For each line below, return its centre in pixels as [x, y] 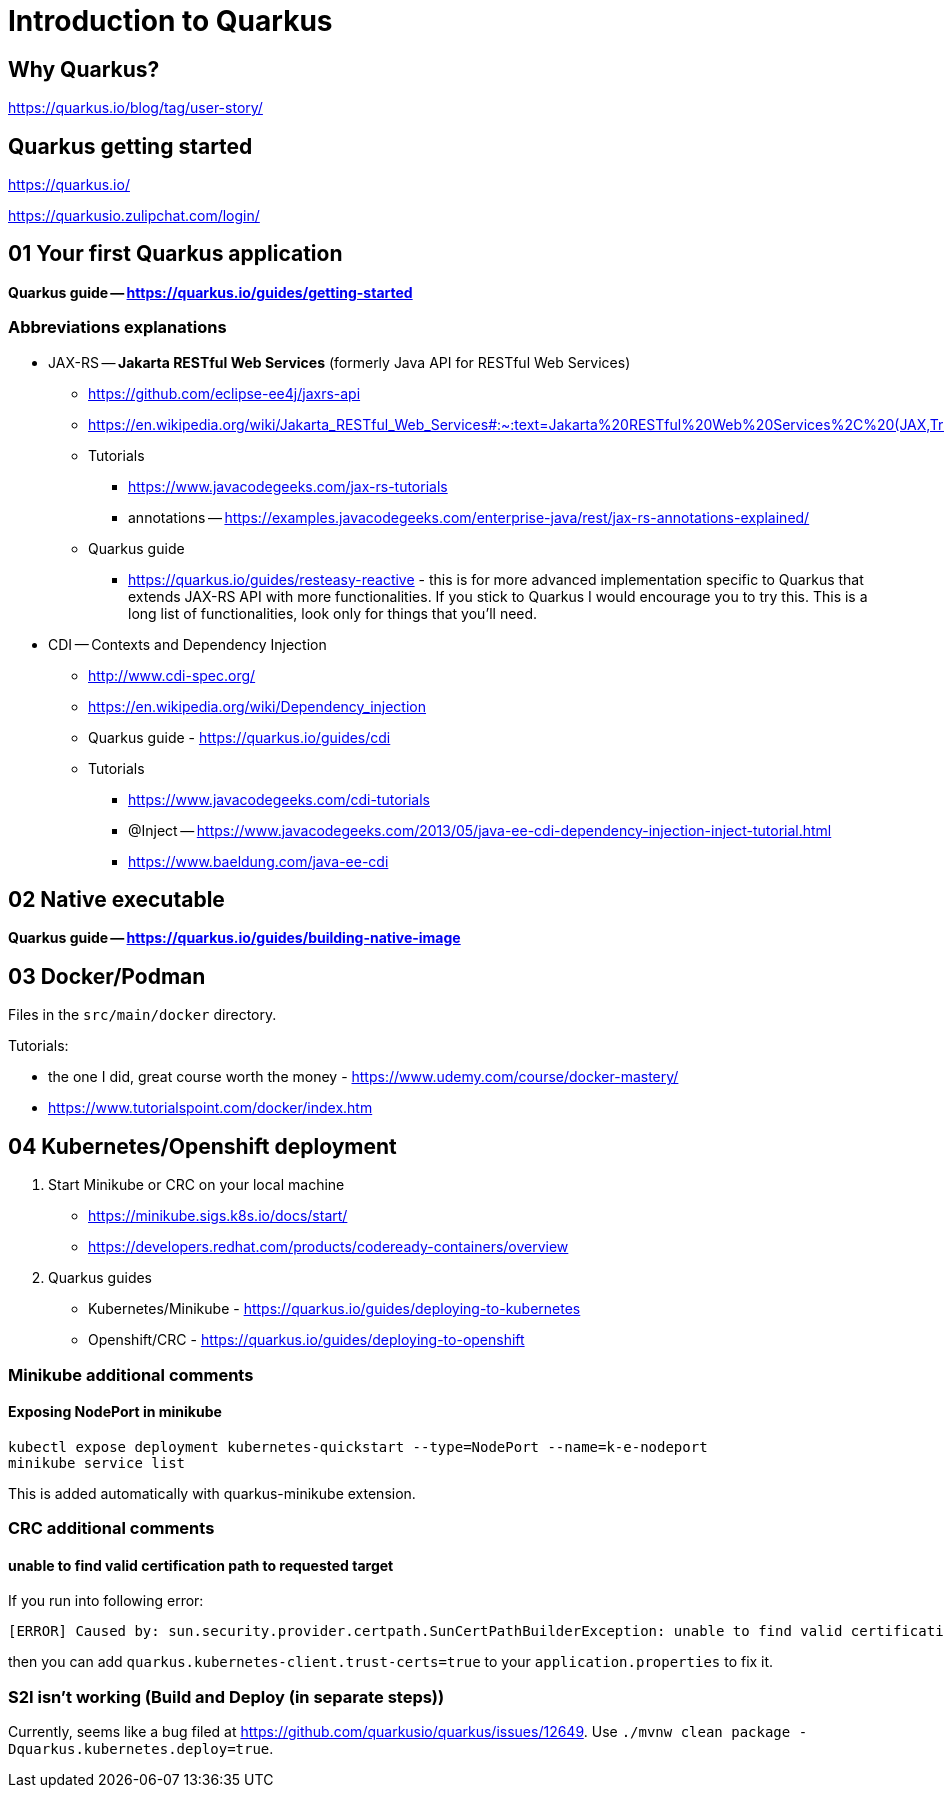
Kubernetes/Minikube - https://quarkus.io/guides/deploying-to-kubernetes [334, 1309]
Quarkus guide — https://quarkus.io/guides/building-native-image [234, 938]
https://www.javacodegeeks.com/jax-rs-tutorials [288, 486]
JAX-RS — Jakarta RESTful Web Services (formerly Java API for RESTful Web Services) [339, 362]
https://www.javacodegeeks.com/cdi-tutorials [279, 799]
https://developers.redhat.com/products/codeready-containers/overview [328, 1247]
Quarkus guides [100, 1278]
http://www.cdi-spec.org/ [172, 675]
